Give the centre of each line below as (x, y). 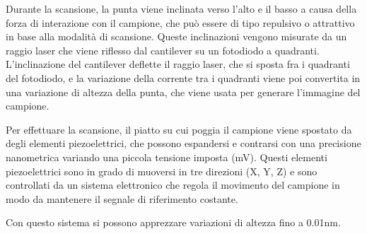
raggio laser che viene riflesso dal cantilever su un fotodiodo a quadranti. (163, 50)
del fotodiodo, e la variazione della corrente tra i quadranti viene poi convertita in (183, 77)
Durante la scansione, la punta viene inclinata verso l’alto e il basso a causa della (181, 8)
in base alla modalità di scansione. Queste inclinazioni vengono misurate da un (176, 36)
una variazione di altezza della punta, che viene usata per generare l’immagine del (183, 92)
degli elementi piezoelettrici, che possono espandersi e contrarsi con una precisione (183, 143)
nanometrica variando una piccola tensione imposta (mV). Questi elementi (167, 157)
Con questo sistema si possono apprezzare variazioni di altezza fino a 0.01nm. (173, 222)
